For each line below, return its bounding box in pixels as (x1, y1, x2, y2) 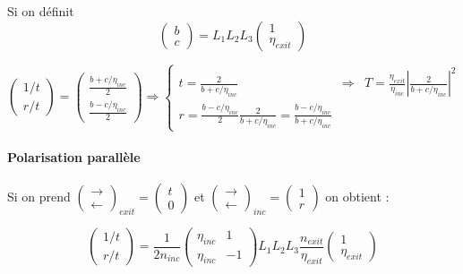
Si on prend (7, 186, 71, 205)
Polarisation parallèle (7, 147, 141, 166)
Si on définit (7, 2, 74, 20)
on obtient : (325, 186, 390, 205)
